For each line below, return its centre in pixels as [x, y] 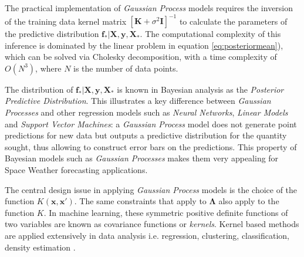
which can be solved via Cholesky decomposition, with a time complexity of [141, 57]
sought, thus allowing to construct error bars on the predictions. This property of [151, 146]
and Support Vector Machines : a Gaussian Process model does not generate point [151, 124]
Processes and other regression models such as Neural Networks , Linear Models [146, 112]
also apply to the [249, 201]
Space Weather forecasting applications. [76, 170]
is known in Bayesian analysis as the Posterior [200, 89]
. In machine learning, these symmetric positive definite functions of [166, 212]
